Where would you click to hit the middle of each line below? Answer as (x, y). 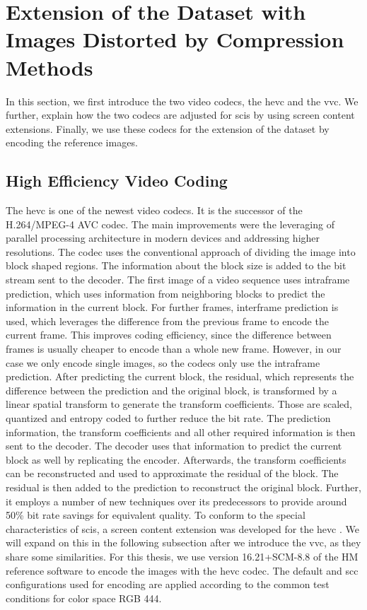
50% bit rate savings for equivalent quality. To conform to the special (156, 515)
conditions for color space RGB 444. (84, 598)
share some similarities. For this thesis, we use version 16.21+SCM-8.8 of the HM (182, 556)
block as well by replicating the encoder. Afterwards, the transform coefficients (176, 459)
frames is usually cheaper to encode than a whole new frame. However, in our (174, 349)
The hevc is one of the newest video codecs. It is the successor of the (154, 210)
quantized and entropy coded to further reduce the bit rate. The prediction (168, 417)
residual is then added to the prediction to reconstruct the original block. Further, (183, 487)
